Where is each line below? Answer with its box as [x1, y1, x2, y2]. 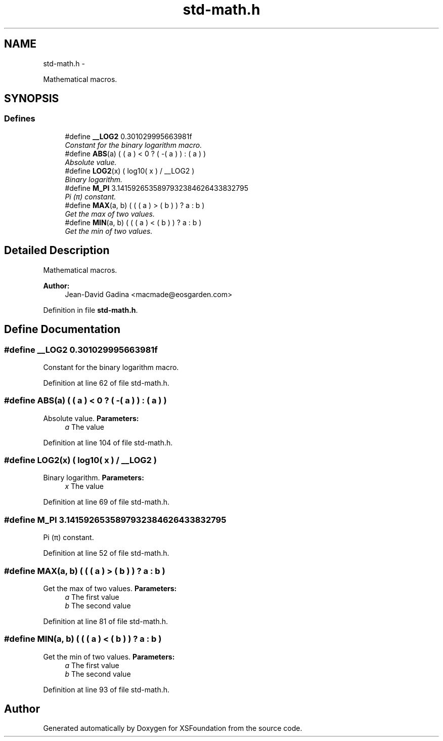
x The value [65, 482, 104, 491]
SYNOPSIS [4, 92, 59, 105]
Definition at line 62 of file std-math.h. [43, 378, 169, 387]
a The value [65, 422, 104, 431]
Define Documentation [4, 323, 120, 336]
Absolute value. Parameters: [43, 414, 139, 423]
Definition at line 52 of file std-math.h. [43, 549, 169, 558]
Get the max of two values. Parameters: [43, 584, 177, 593]
